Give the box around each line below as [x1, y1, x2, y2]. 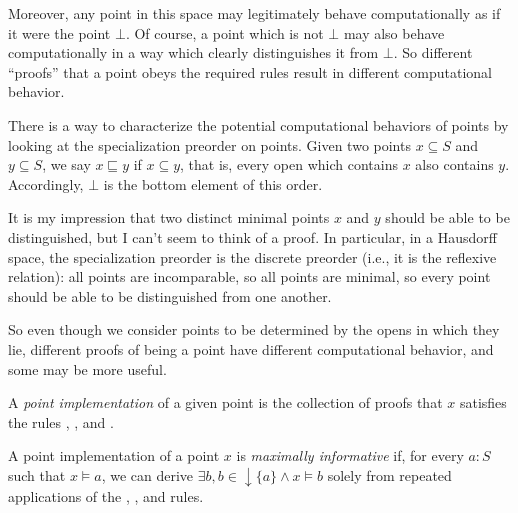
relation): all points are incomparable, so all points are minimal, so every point [8, 266, 491, 287]
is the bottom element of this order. [103, 173, 323, 194]
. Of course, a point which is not [125, 22, 324, 43]
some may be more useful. [8, 358, 167, 379]
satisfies [459, 392, 507, 413]
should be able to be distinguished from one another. [8, 285, 332, 306]
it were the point [8, 22, 111, 43]
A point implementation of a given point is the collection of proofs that [8, 392, 443, 413]
